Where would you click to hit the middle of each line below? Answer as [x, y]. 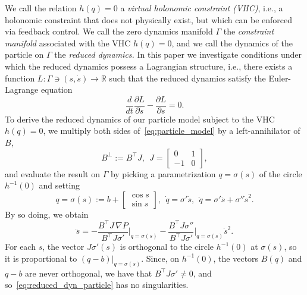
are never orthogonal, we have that [89, 273]
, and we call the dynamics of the [232, 43]
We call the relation [41, 8]
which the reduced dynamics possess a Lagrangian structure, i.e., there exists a [149, 66]
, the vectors [236, 258]
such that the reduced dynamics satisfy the [187, 78]
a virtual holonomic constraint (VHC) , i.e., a [202, 8]
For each [20, 247]
